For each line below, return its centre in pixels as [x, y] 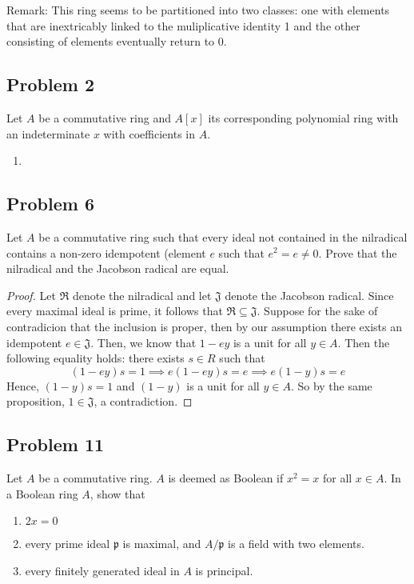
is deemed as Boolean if [226, 478]
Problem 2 [50, 84]
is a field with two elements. [296, 544]
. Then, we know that [143, 342]
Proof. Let [31, 295]
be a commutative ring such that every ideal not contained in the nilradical [223, 236]
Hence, [23, 385]
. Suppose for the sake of [317, 311]
